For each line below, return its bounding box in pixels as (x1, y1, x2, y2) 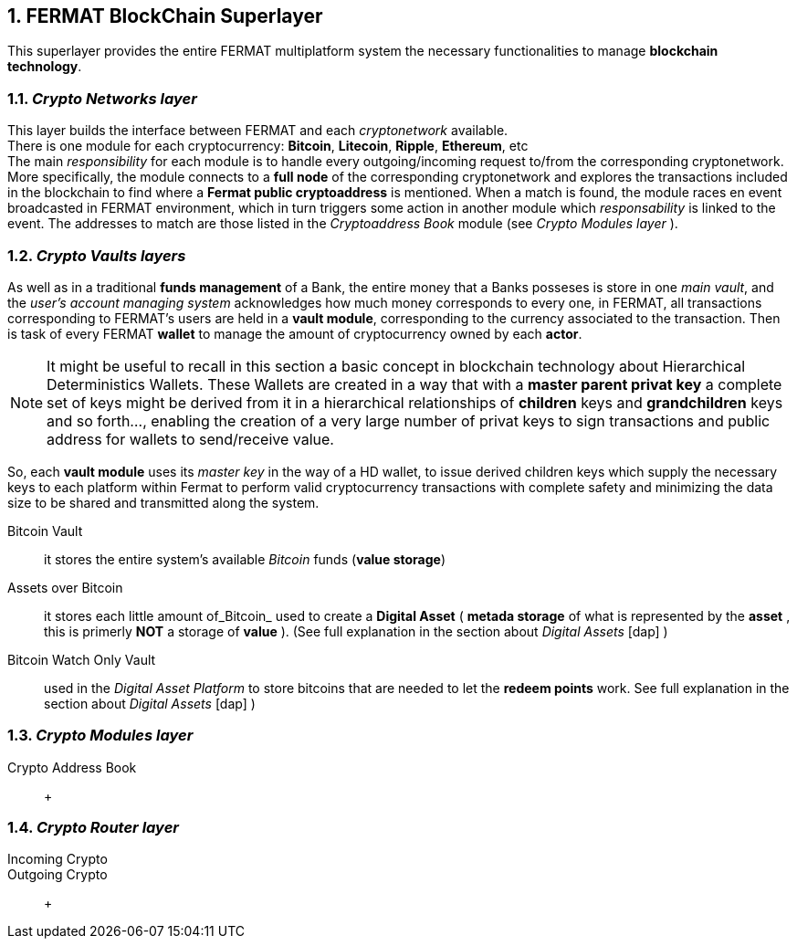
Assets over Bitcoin (7, 579, 123, 595)
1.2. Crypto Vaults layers (7, 246, 186, 265)
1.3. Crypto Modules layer (7, 726, 194, 745)
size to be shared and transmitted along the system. (7, 494, 320, 510)
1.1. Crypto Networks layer (7, 89, 197, 108)
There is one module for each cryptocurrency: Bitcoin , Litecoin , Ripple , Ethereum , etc (7, 138, 529, 154)
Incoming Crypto (7, 851, 108, 867)
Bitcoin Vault (7, 522, 83, 539)
